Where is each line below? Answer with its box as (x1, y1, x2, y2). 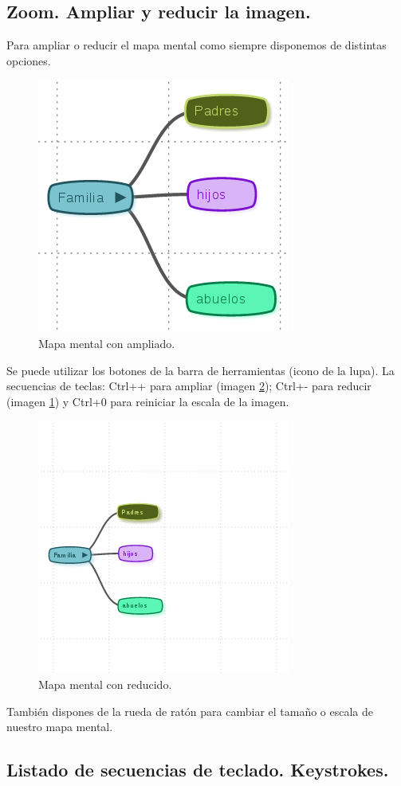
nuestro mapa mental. (6, 718, 113, 735)
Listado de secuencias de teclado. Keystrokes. (6, 757, 389, 782)
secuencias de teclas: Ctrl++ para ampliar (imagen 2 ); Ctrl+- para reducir (6, 377, 372, 394)
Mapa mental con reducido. (38, 675, 172, 692)
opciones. (6, 52, 51, 68)
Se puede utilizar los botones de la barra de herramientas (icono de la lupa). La (6, 362, 395, 378)
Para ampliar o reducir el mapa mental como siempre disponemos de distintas (6, 37, 387, 53)
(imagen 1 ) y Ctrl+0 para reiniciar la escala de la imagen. (6, 393, 289, 409)
